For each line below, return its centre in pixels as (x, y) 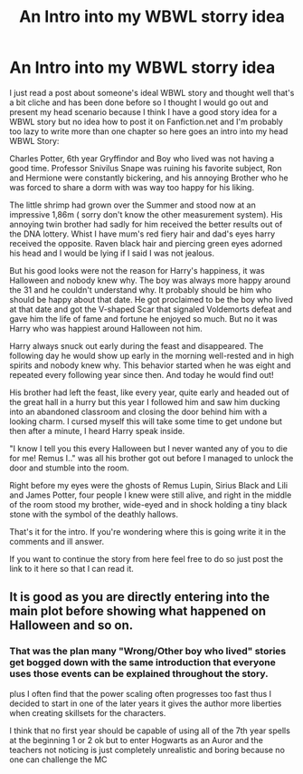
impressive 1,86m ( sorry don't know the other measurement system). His (146, 214)
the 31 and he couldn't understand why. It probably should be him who (141, 290)
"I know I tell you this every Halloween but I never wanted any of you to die (148, 448)
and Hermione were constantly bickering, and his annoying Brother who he (149, 178)
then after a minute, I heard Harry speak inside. (97, 431)
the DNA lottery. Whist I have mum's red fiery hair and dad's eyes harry (142, 234)
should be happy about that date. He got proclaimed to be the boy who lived (151, 299)
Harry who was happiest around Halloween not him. (106, 328)
